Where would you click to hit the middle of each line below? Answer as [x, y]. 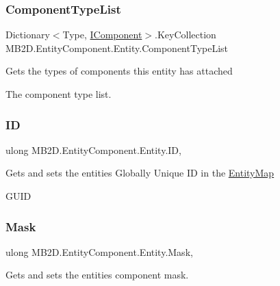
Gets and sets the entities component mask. [97, 275]
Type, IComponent [102, 35]
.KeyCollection [186, 35]
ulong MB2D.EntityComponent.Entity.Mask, [99, 251]
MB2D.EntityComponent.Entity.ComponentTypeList [117, 48]
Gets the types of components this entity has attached [119, 71]
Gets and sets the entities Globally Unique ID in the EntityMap [140, 173]
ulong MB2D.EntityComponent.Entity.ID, [93, 149]
